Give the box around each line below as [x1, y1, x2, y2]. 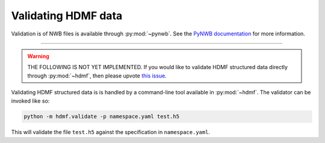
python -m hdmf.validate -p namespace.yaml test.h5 [23, 113, 180, 120]
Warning [27, 52, 49, 59]
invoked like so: [11, 97, 50, 105]
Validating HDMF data [11, 9, 123, 22]
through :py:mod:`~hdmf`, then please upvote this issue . [27, 72, 167, 79]
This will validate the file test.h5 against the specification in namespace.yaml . [11, 129, 211, 136]
